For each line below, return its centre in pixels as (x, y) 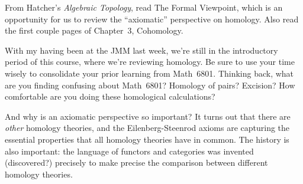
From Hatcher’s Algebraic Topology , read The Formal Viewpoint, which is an (144, 7)
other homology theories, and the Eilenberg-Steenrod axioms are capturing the (147, 128)
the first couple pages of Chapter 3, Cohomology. (94, 30)
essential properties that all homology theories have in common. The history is (147, 139)
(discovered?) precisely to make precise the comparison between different (136, 162)
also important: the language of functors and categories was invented (129, 151)
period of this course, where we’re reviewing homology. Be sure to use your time (150, 62)
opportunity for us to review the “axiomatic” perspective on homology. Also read (152, 19)
